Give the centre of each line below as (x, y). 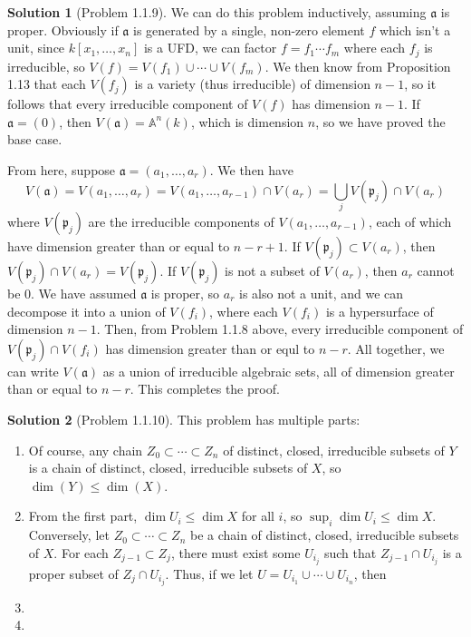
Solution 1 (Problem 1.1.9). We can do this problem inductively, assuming (217, 12)
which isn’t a (415, 29)
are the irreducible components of (181, 221)
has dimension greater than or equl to (210, 348)
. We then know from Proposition (358, 66)
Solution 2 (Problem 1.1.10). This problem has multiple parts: (184, 419)
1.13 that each (47, 84)
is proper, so (185, 293)
